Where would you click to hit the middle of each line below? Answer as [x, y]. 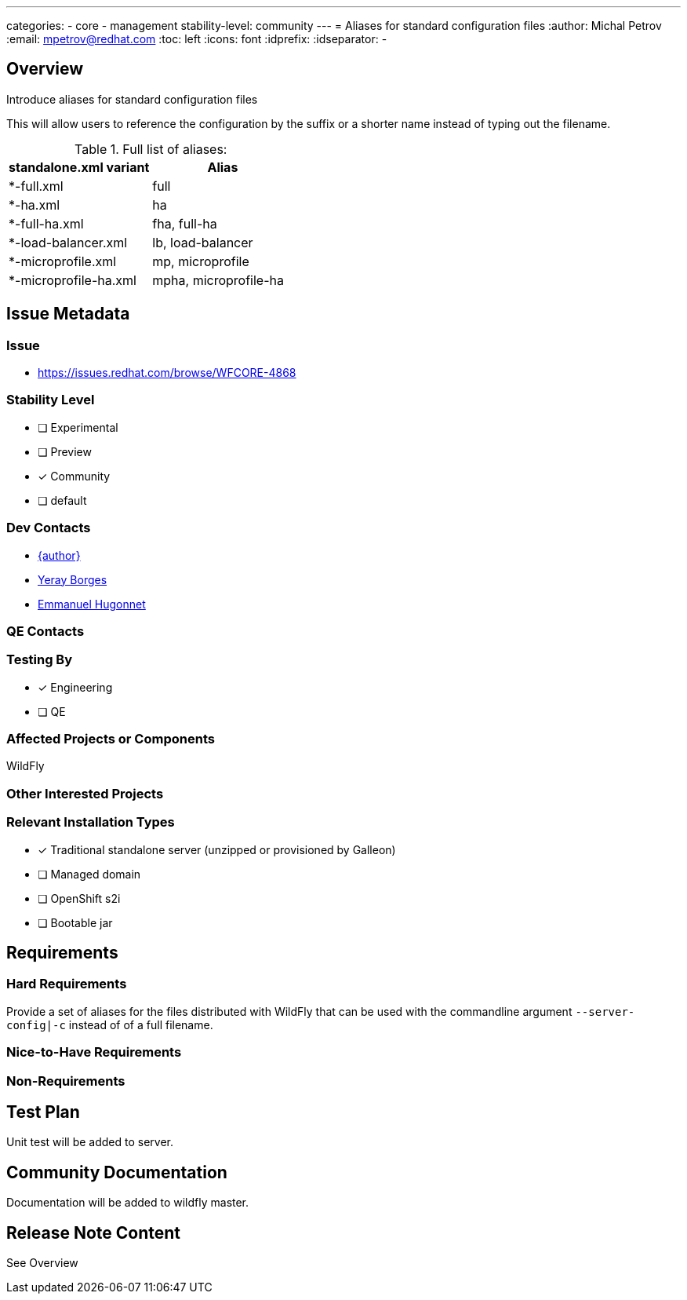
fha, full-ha [185, 223]
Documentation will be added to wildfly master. [128, 1203]
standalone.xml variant [79, 167]
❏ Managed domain [89, 874]
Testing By [40, 660]
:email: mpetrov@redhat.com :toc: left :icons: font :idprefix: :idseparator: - [197, 39]
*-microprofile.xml [63, 261]
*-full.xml [36, 186]
